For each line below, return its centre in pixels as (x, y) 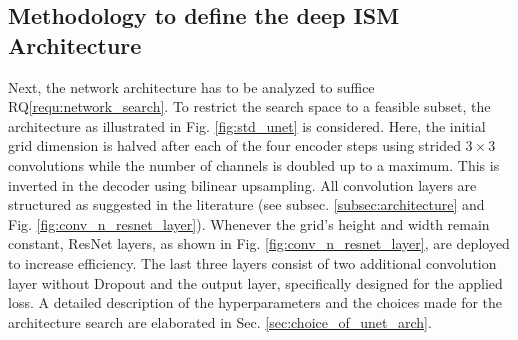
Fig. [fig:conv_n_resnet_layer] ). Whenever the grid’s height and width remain (249, 223)
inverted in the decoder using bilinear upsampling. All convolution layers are (242, 184)
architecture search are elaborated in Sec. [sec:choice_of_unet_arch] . (220, 321)
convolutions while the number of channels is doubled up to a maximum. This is (254, 164)
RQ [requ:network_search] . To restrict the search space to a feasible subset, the (249, 106)
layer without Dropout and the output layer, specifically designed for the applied (255, 282)
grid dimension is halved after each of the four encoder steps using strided (234, 145)
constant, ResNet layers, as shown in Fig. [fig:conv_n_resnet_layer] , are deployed (259, 243)
